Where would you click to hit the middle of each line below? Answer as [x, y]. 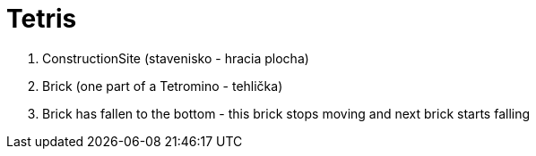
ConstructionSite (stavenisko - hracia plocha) [176, 58]
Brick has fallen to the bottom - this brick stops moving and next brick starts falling [286, 113]
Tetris [42, 19]
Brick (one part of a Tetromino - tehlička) [163, 86]
